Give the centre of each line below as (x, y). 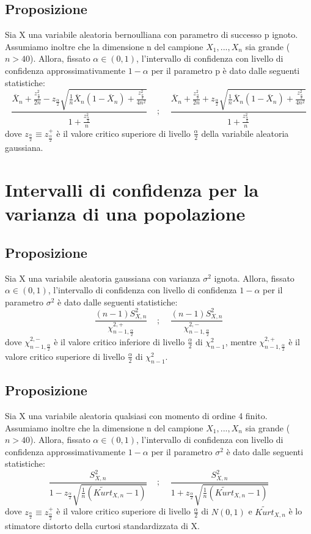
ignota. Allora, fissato (254, 278)
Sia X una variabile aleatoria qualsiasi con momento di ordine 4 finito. (136, 415)
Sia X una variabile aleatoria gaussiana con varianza (103, 278)
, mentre (241, 341)
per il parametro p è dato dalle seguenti (225, 70)
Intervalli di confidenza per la (132, 190)
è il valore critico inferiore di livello (119, 341)
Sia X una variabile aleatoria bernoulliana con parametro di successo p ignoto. (152, 35)
